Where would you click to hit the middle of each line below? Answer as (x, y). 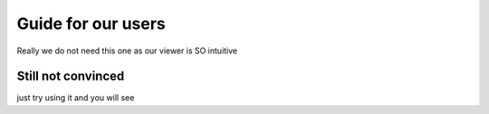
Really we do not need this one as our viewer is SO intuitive (127, 51)
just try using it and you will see (76, 98)
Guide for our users (91, 24)
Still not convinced (71, 76)
